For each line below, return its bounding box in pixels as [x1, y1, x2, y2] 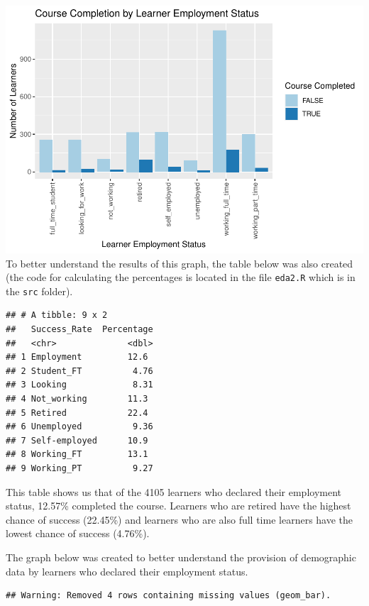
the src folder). [6, 283, 73, 298]
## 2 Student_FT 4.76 [6, 365, 153, 376]
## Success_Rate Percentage [6, 324, 153, 335]
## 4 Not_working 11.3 [6, 393, 148, 404]
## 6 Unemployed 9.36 [6, 422, 153, 432]
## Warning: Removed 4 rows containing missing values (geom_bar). [6, 590, 331, 601]
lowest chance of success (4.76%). [6, 526, 150, 541]
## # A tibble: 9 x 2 [6, 310, 108, 321]
